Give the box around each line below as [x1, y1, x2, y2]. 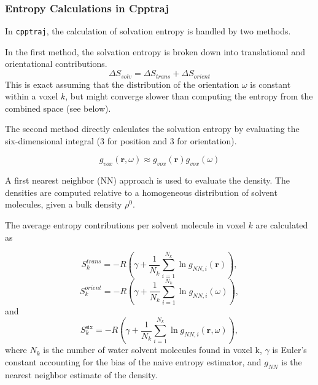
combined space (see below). [5, 101, 111, 114]
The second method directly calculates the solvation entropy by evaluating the [5, 122, 300, 135]
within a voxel [5, 90, 58, 103]
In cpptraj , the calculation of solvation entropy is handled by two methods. [5, 25, 291, 37]
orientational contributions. [5, 57, 107, 70]
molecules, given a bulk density [5, 198, 122, 211]
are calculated [255, 219, 308, 231]
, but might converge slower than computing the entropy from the [65, 90, 313, 103]
